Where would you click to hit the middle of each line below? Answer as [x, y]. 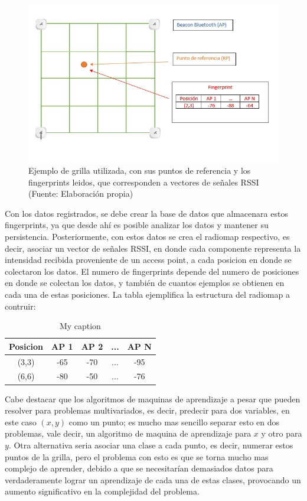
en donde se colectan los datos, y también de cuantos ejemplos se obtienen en [145, 283]
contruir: [20, 306]
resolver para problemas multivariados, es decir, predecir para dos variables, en [147, 410]
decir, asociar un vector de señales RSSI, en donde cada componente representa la [153, 248]
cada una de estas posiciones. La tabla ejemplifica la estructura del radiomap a [147, 294]
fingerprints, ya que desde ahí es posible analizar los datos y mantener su [137, 225]
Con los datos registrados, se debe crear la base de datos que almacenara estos [146, 213]
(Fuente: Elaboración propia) [81, 193]
